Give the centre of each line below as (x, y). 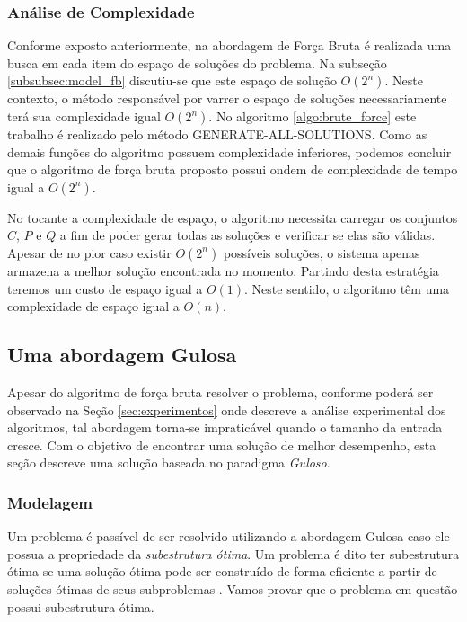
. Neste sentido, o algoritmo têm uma (347, 288)
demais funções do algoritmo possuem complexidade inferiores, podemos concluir (229, 151)
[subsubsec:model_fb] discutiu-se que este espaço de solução (172, 80)
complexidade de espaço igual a (93, 306)
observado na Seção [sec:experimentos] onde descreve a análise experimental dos (227, 409)
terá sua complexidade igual (84, 116)
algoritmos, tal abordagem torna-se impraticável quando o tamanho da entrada (225, 427)
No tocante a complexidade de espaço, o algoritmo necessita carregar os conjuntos (233, 217)
